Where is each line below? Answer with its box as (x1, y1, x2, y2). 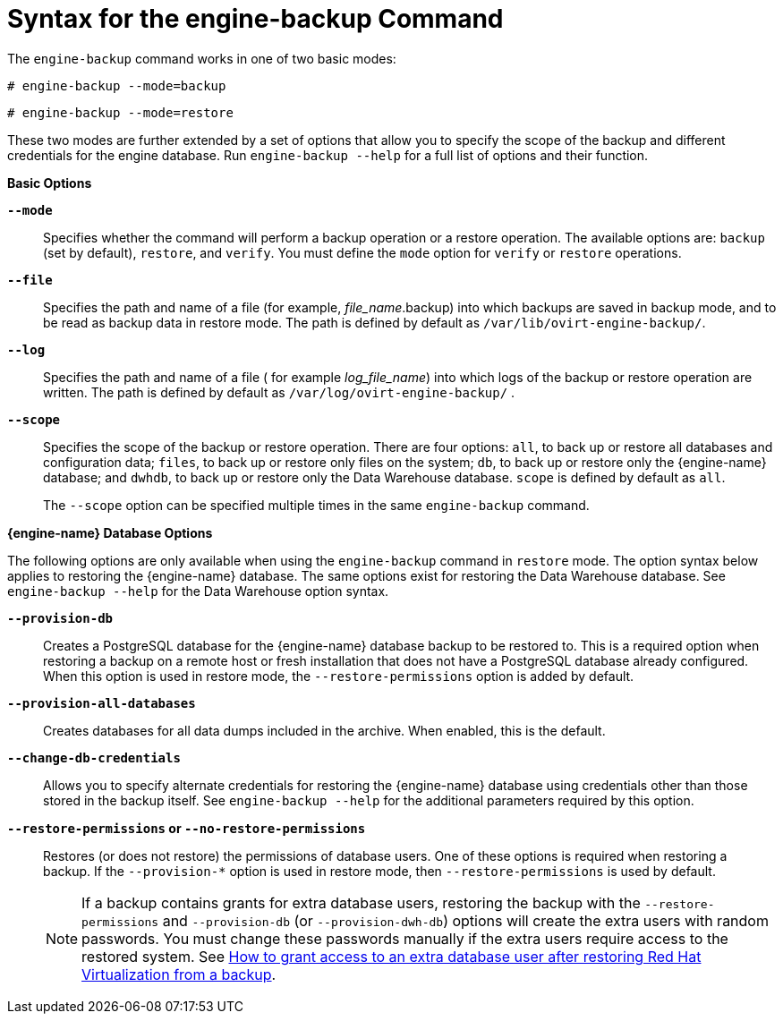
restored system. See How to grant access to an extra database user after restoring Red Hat (81, 947, 702, 966)
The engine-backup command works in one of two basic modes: (7, 50, 396, 66)
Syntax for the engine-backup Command (7, 4, 504, 34)
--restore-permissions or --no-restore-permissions (7, 820, 366, 836)
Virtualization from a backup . (81, 965, 277, 983)
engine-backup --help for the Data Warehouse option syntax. (7, 583, 389, 599)
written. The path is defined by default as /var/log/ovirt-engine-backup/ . (43, 384, 515, 400)
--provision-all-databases (7, 695, 196, 710)
